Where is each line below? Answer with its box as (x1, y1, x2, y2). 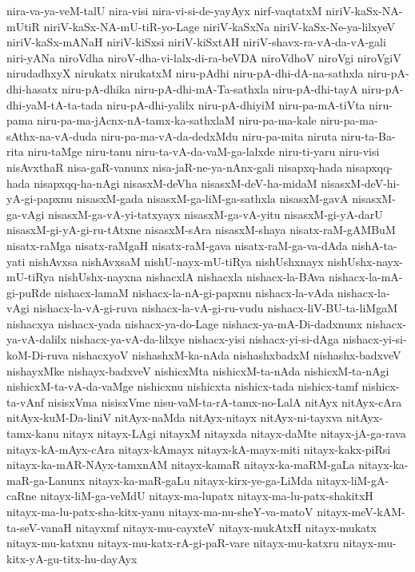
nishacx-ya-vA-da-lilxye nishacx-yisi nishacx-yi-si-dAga (70, 331, 339, 348)
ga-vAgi (6, 205, 45, 222)
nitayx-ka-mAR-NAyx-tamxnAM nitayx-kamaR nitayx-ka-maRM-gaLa (6, 456, 355, 473)
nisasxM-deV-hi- (321, 174, 401, 191)
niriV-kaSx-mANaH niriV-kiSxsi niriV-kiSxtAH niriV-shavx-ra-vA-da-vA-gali (6, 34, 386, 50)
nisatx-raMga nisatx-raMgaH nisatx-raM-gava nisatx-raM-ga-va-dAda (6, 236, 348, 253)
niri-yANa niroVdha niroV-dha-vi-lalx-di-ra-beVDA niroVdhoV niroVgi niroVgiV (6, 49, 401, 66)
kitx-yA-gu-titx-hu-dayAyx (6, 550, 138, 566)
